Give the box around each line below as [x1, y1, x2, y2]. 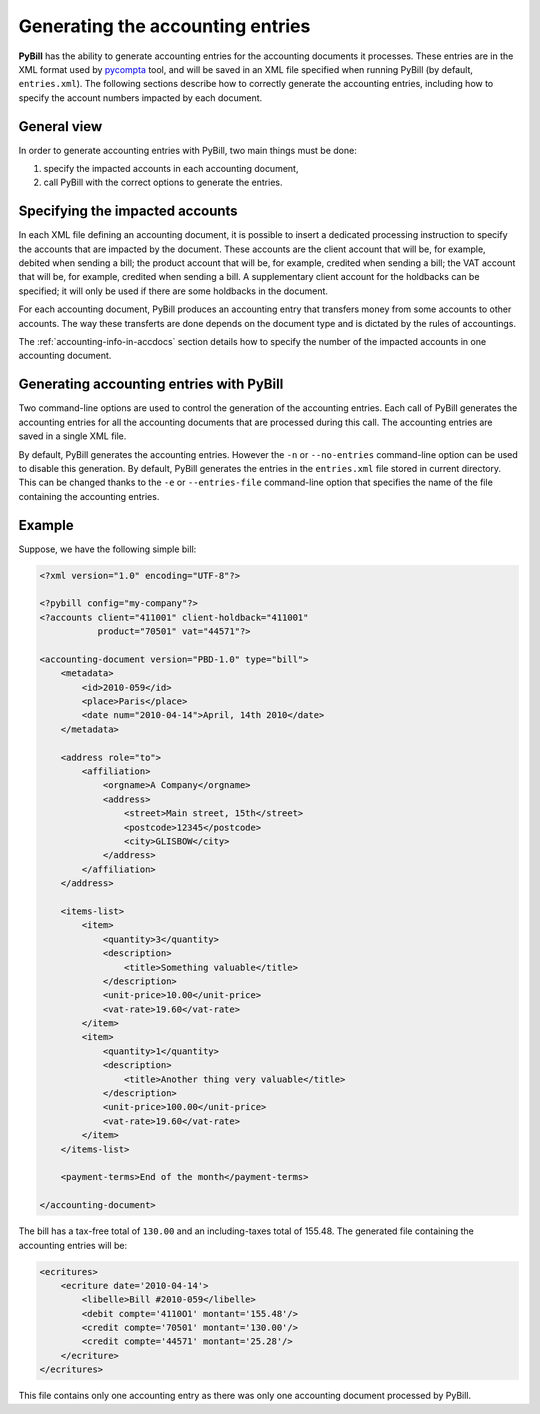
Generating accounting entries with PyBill [18, 376, 284, 393]
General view [18, 118, 103, 135]
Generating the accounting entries [18, 15, 311, 37]
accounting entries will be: [18, 1239, 128, 1251]
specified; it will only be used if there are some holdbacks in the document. [18, 285, 329, 297]
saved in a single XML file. [18, 430, 127, 442]
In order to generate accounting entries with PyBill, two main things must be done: [18, 144, 357, 156]
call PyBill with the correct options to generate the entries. [43, 176, 283, 189]
